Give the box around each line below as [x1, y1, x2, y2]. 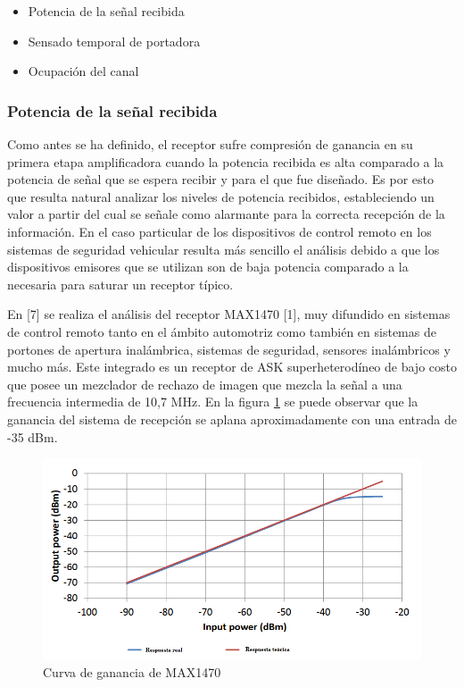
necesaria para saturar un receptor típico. [7, 274, 234, 293]
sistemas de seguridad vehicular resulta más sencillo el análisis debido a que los [7, 239, 440, 258]
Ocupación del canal [28, 62, 139, 80]
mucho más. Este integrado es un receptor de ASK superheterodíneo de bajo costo [7, 357, 457, 376]
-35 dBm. [7, 427, 58, 446]
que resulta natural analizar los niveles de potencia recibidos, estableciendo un [7, 187, 435, 205]
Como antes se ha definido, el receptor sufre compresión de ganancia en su [7, 135, 413, 153]
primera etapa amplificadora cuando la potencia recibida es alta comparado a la [7, 152, 444, 171]
